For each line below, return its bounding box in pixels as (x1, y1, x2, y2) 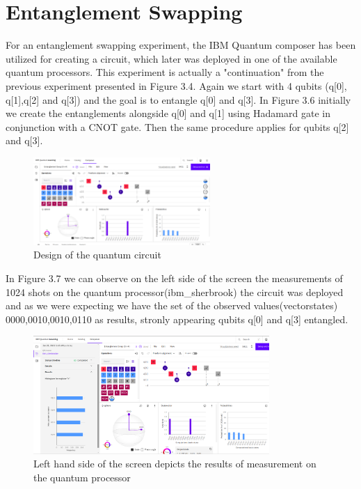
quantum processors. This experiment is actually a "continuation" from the (6, 65, 324, 79)
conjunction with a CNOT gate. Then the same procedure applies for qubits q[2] (6, 119, 349, 134)
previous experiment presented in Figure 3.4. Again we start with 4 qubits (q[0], (6, 78, 347, 93)
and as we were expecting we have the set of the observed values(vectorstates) (6, 298, 338, 313)
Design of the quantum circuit (33, 247, 161, 262)
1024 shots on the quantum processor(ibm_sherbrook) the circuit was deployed (6, 284, 344, 299)
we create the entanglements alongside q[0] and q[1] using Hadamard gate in (6, 106, 330, 121)
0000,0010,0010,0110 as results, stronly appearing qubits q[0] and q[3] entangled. (6, 311, 348, 326)
